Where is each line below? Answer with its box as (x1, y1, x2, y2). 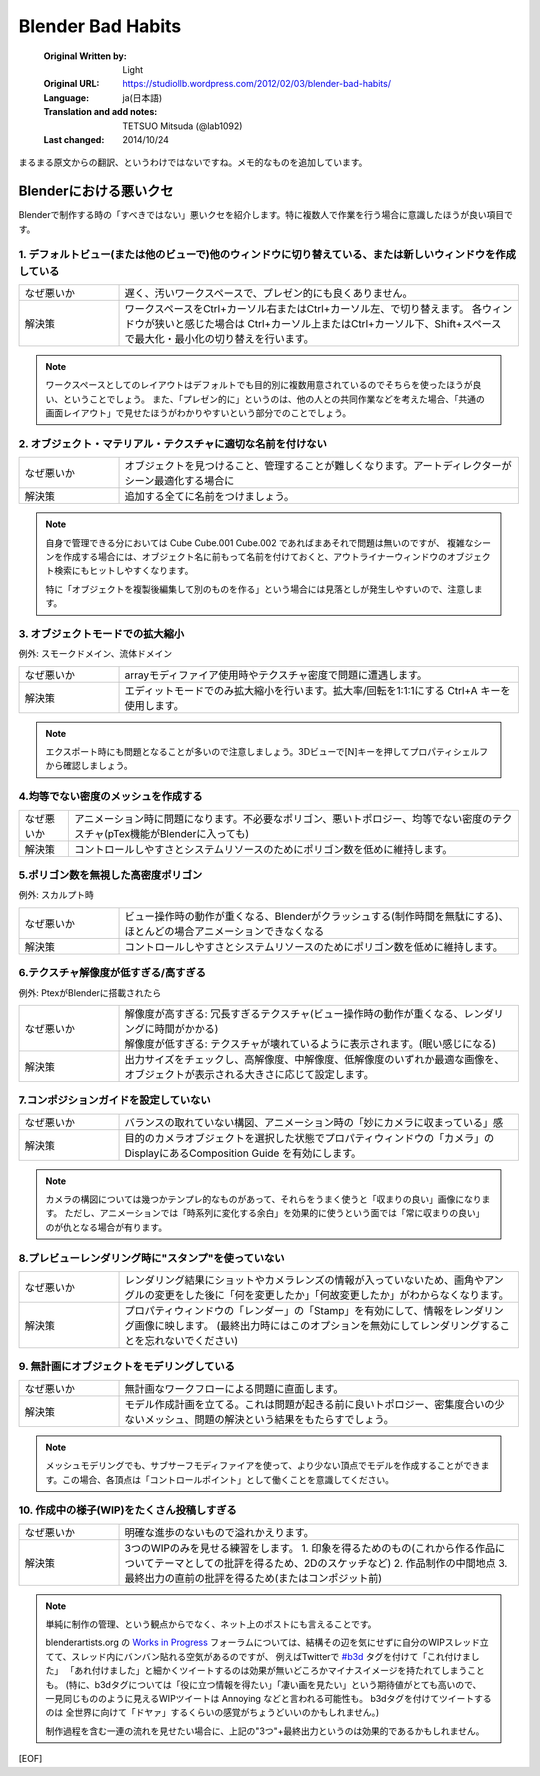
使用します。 (124, 698, 184, 712)
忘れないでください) (144, 1333, 239, 1347)
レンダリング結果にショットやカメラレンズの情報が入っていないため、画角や (124, 1273, 485, 1287)
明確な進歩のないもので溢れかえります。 (124, 1525, 314, 1539)
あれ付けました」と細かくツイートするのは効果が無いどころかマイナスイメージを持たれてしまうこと (73, 1665, 485, 1677)
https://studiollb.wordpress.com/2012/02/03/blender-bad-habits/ (122, 78, 392, 90)
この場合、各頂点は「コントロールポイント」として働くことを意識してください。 (61, 1473, 395, 1485)
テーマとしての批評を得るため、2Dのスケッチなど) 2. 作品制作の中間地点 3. (154, 1556, 508, 1570)
